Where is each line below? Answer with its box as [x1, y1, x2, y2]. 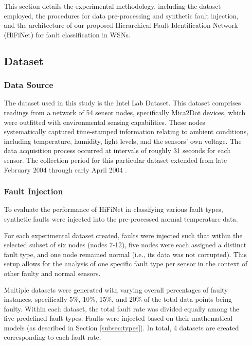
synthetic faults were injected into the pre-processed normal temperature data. [4, 213, 238, 224]
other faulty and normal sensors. [4, 268, 101, 278]
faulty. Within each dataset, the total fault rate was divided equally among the [4, 303, 239, 313]
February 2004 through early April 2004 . [4, 164, 127, 174]
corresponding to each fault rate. [4, 332, 101, 342]
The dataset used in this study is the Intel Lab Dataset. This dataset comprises [4, 98, 241, 108]
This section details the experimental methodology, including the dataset [4, 1, 221, 11]
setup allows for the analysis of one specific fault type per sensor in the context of [4, 259, 248, 269]
